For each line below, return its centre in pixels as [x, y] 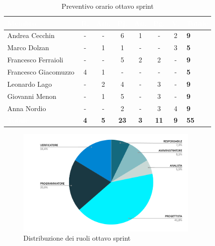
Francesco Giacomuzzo [41, 71]
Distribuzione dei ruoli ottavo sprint [77, 238]
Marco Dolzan [28, 47]
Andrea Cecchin [31, 35]
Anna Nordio [27, 108]
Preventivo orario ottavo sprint [107, 6]
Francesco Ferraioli [35, 60]
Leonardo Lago [30, 84]
